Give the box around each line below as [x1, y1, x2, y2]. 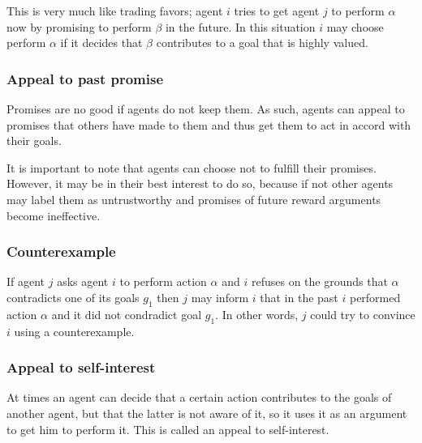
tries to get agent [234, 2, 320, 19]
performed [349, 288, 401, 305]
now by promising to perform [6, 18, 152, 35]
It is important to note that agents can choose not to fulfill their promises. [6, 159, 377, 176]
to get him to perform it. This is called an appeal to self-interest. [6, 420, 329, 437]
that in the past [260, 288, 338, 305]
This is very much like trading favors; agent [6, 2, 223, 19]
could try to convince [310, 305, 416, 322]
